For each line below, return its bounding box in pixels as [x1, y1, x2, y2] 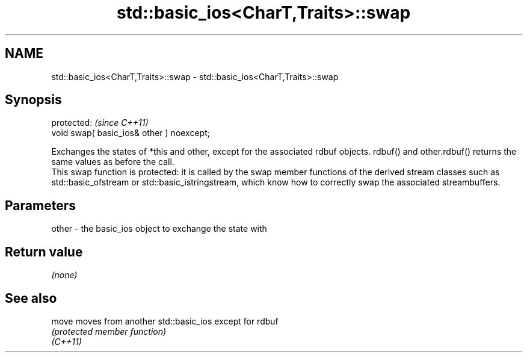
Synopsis [5, 92, 62, 108]
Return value [5, 244, 83, 259]
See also [5, 290, 57, 306]
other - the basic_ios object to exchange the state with [51, 223, 267, 234]
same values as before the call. [51, 157, 174, 167]
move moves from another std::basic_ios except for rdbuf [51, 315, 279, 326]
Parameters [5, 197, 76, 213]
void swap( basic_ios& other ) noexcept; [51, 128, 210, 138]
